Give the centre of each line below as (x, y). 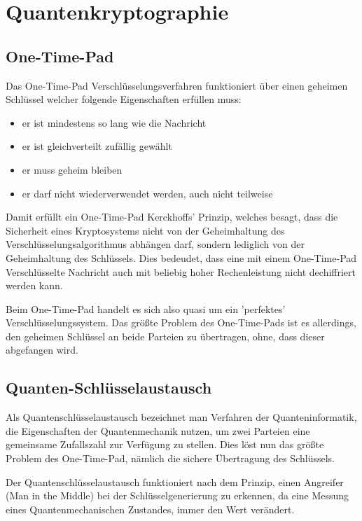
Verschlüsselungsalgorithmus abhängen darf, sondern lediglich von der (155, 244)
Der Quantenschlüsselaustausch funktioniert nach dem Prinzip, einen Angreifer (175, 481)
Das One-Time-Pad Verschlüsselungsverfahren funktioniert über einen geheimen (177, 85)
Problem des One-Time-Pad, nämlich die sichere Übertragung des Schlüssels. (170, 458)
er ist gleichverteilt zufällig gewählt (97, 146)
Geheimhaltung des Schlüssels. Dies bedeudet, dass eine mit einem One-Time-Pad (181, 257)
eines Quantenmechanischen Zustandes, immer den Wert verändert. (150, 509)
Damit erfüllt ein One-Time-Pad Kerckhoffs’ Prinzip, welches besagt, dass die (172, 217)
